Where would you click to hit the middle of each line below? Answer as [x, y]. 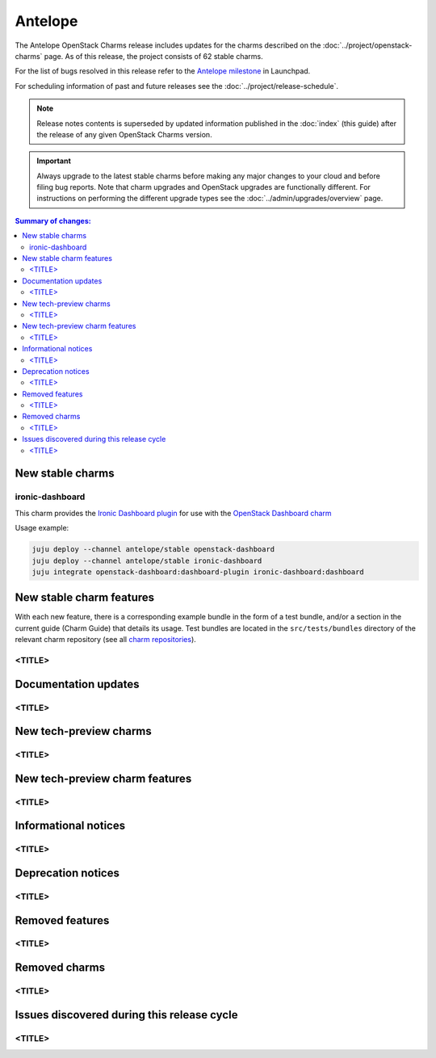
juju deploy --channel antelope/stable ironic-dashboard [147, 560]
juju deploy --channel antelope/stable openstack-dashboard [153, 550]
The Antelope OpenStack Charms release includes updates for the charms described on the [168, 45]
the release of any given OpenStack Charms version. [125, 134]
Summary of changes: [53, 220]
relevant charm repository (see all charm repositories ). [106, 640]
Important [54, 161]
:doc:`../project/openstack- [367, 45]
